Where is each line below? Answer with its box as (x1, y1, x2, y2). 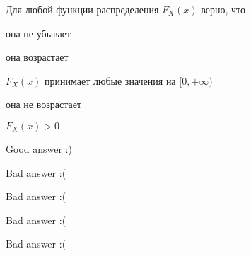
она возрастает (6, 50, 69, 64)
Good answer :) (6, 141, 72, 156)
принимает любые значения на (45, 73, 176, 88)
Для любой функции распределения (6, 2, 159, 16)
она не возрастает (6, 97, 82, 112)
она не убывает (6, 25, 71, 40)
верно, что (201, 2, 245, 16)
